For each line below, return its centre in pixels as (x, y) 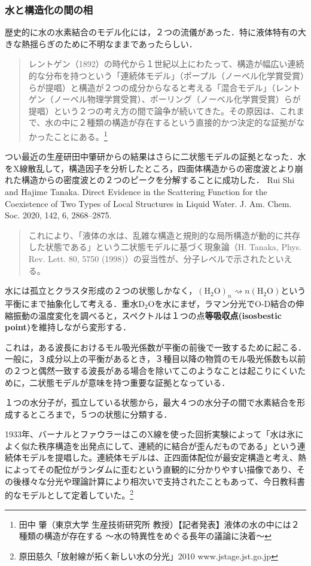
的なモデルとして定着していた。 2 (69, 494)
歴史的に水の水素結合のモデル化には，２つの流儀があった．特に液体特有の (151, 32)
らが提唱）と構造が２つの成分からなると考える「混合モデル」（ (152, 87)
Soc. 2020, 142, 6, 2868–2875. (58, 215)
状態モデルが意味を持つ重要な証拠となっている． (134, 382)
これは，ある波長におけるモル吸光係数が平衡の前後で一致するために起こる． (155, 347)
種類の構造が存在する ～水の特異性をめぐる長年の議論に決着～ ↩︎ (145, 536)
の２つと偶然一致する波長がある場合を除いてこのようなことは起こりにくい (151, 370)
